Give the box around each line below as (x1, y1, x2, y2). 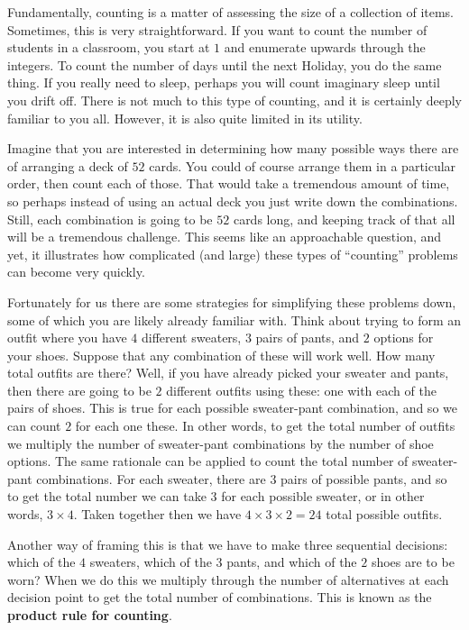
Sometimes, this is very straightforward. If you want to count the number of (7, 20, 428, 39)
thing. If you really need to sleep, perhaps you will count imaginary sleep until (7, 73, 440, 92)
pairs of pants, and (255, 328, 360, 347)
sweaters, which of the (89, 552, 212, 571)
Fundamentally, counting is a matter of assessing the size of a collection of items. (7, 3, 455, 21)
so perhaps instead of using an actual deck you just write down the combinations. (7, 191, 458, 210)
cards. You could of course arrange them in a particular (149, 156, 456, 175)
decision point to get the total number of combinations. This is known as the (7, 588, 432, 607)
